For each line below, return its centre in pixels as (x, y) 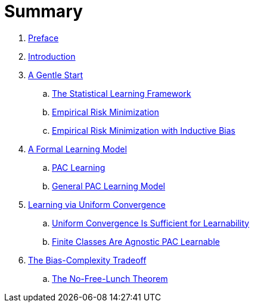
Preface (44, 38)
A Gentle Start (56, 75)
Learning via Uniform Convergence (97, 204)
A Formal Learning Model (78, 149)
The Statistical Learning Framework (122, 93)
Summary (44, 11)
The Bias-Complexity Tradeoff (87, 260)
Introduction (52, 56)
